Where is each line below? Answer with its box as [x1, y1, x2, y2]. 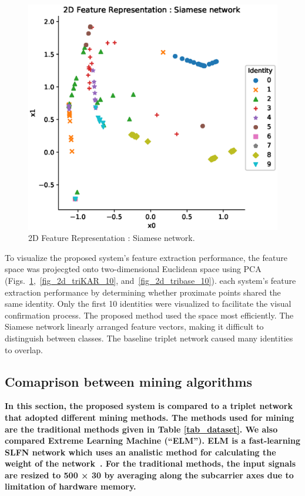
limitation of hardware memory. [5, 480, 136, 492]
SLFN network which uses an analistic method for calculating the [5, 445, 276, 458]
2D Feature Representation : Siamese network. [28, 232, 195, 244]
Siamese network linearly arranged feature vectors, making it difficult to [5, 320, 264, 333]
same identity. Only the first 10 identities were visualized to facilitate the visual [5, 297, 291, 310]
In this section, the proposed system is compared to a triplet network [5, 400, 293, 412]
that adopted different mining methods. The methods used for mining [5, 411, 294, 423]
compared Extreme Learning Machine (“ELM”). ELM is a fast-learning [5, 434, 301, 447]
